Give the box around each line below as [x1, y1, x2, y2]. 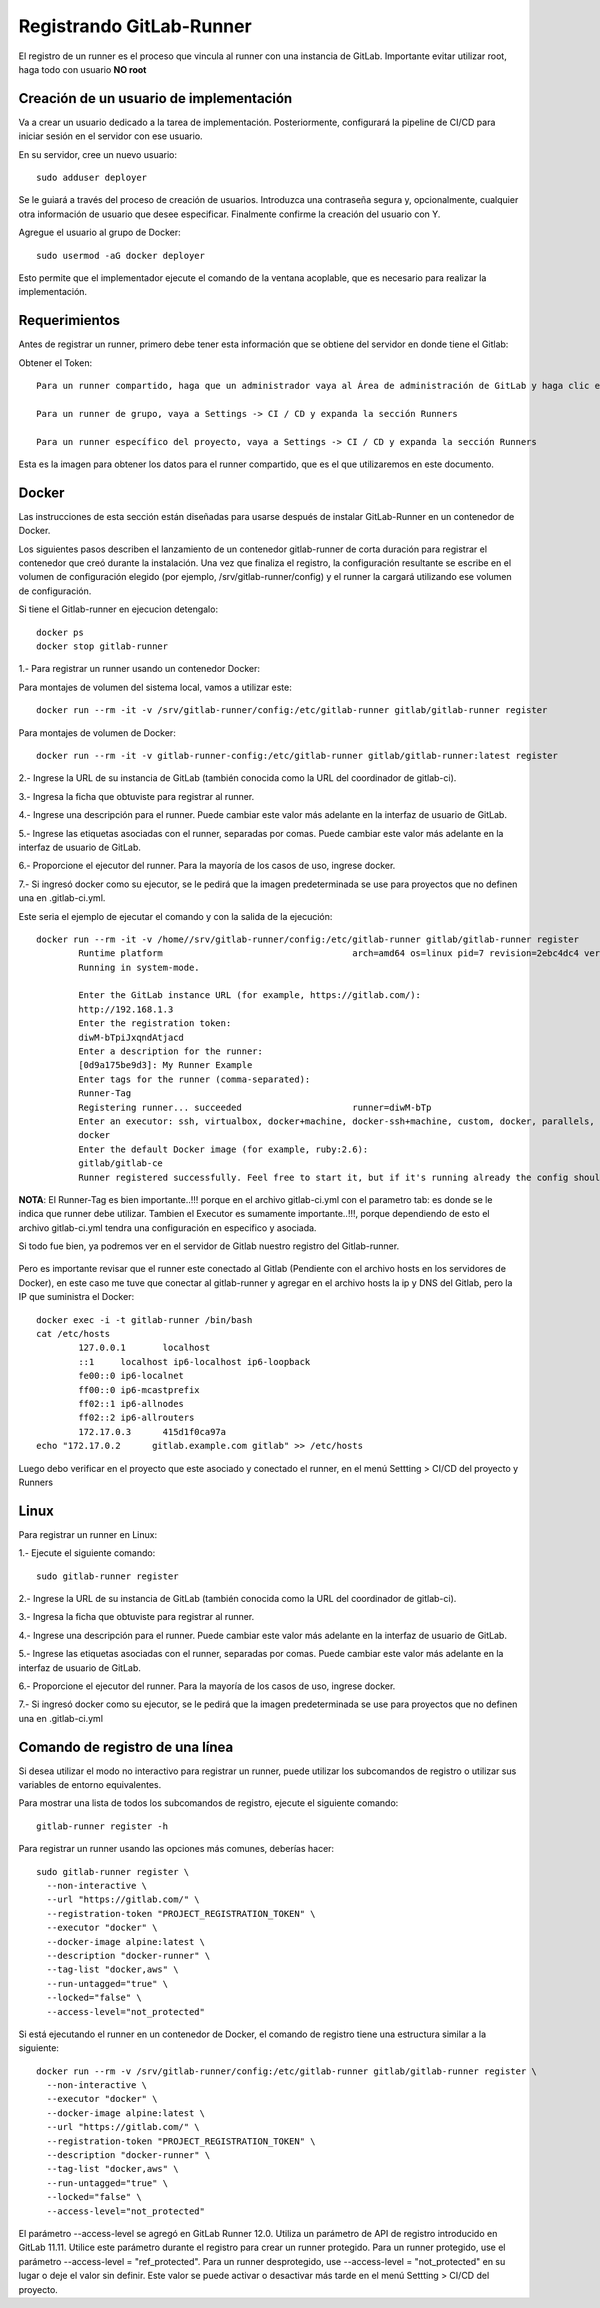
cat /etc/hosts [36, 1328, 111, 1340]
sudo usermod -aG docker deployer [36, 250, 205, 261]
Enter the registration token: [78, 1018, 232, 1029]
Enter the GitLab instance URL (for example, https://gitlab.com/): [78, 990, 422, 1001]
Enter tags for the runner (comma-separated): [78, 1073, 311, 1085]
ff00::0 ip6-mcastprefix [78, 1384, 200, 1395]
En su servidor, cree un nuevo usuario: [18, 148, 178, 160]
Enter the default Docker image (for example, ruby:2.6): [78, 1143, 369, 1155]
